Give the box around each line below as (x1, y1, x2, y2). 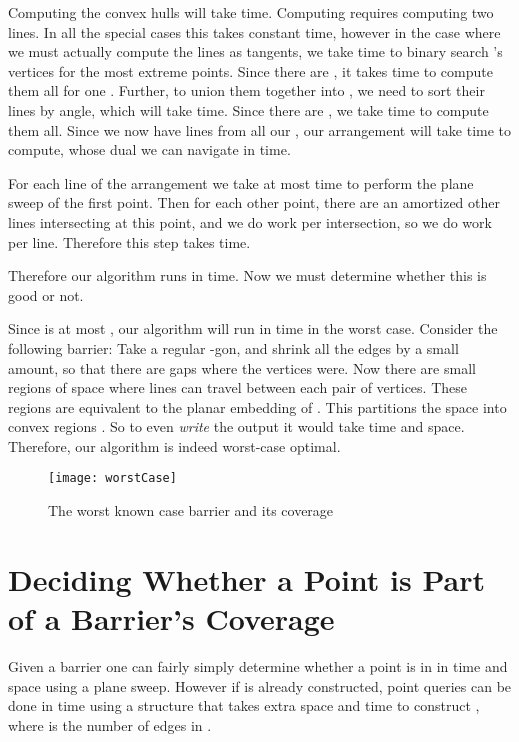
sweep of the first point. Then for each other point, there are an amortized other (8, 192, 500, 213)
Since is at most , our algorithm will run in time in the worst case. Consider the (8, 318, 498, 339)
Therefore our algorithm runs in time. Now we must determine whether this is (8, 265, 487, 286)
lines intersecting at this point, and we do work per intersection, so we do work (8, 211, 492, 232)
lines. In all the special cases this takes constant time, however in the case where (8, 21, 501, 42)
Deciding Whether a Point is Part (8, 558, 486, 599)
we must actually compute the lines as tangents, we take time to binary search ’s (8, 41, 503, 62)
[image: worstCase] (48, 471, 177, 486)
